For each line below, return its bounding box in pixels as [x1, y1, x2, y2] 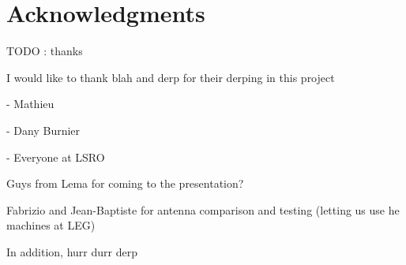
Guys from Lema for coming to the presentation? [6, 175, 244, 192]
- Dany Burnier [6, 121, 81, 138]
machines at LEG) [6, 217, 96, 233]
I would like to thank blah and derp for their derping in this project [6, 69, 335, 85]
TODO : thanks [6, 43, 83, 59]
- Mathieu [6, 95, 55, 112]
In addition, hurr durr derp [6, 243, 137, 259]
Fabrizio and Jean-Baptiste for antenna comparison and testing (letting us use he [6, 201, 400, 218]
